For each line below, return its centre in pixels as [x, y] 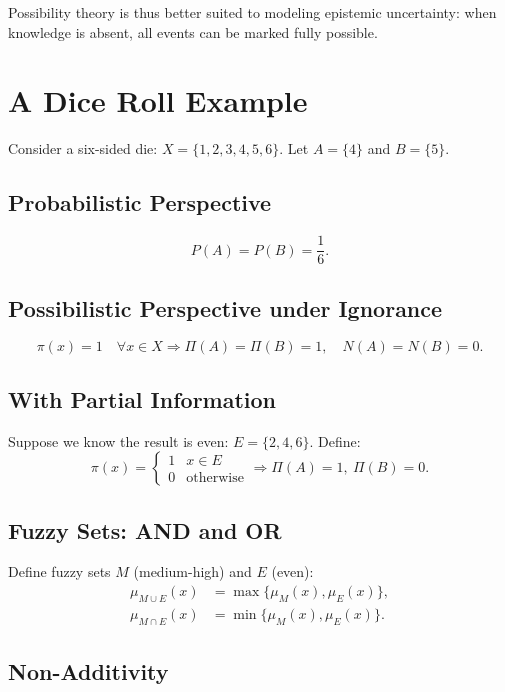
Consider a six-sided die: [83, 148]
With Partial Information [142, 398]
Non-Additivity [88, 671]
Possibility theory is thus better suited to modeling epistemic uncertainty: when [252, 12]
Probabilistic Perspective [140, 202]
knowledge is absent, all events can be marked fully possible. [193, 31]
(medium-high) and [192, 571]
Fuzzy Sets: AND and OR [145, 529]
